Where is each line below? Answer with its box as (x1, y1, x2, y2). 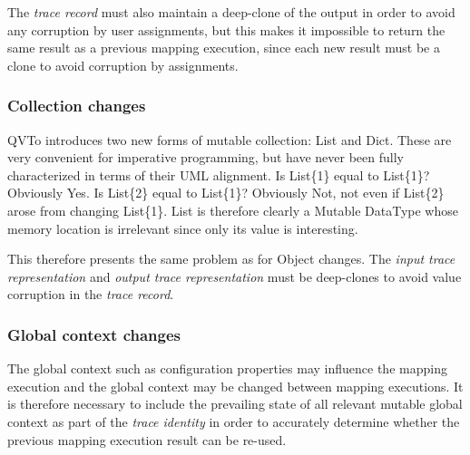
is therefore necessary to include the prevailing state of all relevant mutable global (7, 394, 463, 413)
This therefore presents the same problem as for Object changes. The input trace (7, 249, 455, 268)
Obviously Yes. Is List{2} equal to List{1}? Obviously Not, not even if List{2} (7, 183, 445, 202)
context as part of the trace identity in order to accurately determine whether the (7, 411, 460, 431)
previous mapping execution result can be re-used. (7, 430, 287, 449)
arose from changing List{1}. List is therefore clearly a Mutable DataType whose (7, 200, 458, 219)
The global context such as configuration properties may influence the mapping (7, 359, 447, 378)
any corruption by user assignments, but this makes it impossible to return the (7, 20, 446, 39)
